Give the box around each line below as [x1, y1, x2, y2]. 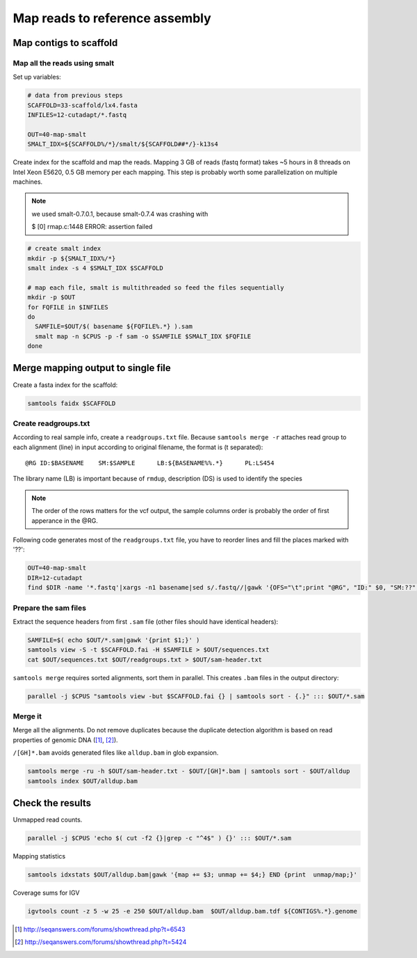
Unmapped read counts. [13, 815, 83, 824]
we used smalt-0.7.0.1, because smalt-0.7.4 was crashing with [31, 210, 208, 218]
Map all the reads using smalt [13, 58, 115, 68]
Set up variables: [13, 73, 62, 81]
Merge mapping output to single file [13, 362, 172, 374]
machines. [13, 178, 43, 186]
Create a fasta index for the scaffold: [13, 380, 118, 389]
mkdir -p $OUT [27, 293, 76, 301]
